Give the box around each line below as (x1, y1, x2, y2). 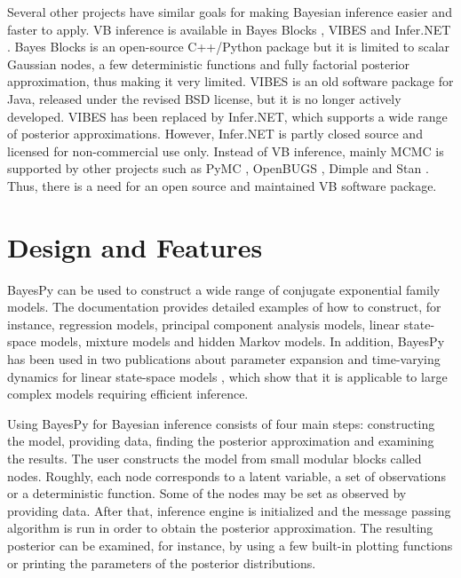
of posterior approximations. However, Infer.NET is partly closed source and (7, 124, 423, 143)
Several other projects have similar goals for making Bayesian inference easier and (7, 3, 452, 20)
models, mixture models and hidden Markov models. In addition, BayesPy (40, 332, 445, 351)
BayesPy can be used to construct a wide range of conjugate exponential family (7, 280, 441, 298)
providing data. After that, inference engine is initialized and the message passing (7, 501, 451, 519)
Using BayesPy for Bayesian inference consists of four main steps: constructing (7, 414, 435, 432)
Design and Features (7, 228, 263, 265)
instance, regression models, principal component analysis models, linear (7, 314, 401, 333)
